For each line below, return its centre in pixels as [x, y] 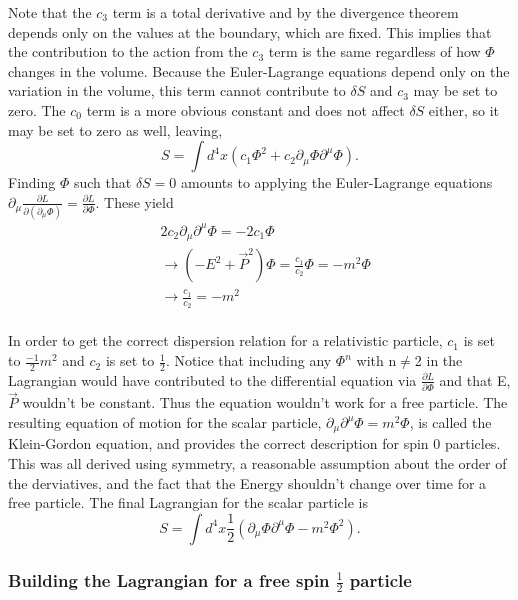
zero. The [37, 109]
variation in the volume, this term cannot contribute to [177, 90]
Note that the [50, 12]
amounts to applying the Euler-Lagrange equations [337, 182]
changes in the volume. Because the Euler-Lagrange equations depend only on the [259, 70]
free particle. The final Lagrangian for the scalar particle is [188, 502]
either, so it [463, 109]
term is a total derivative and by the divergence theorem [285, 12]
